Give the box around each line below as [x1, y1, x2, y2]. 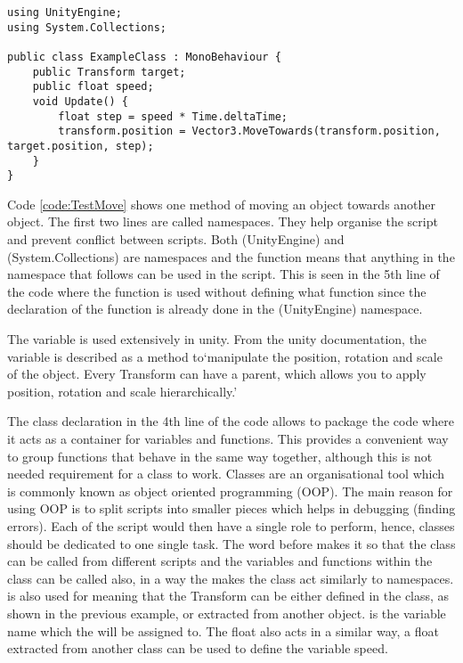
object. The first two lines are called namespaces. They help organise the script [7, 212, 438, 231]
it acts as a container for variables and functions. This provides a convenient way [7, 430, 449, 447]
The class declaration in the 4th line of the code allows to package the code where [7, 412, 454, 430]
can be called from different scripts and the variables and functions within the [7, 552, 433, 570]
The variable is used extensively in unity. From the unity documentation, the [7, 330, 427, 348]
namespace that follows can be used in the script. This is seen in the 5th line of [7, 265, 440, 283]
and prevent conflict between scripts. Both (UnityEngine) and [7, 230, 345, 249]
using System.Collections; [7, 20, 167, 34]
